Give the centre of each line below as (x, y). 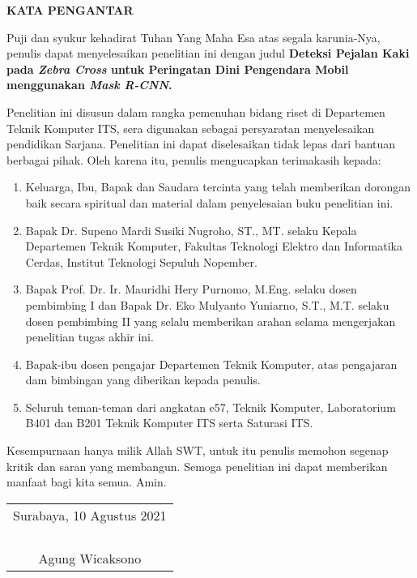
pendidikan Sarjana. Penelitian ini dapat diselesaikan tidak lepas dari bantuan (201, 144)
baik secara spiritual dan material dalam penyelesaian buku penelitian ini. (209, 202)
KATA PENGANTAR (70, 10)
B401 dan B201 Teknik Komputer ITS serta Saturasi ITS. (169, 423)
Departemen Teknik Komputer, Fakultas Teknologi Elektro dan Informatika (214, 246)
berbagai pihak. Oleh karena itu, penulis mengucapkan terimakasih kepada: (194, 159)
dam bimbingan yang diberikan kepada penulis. (143, 380)
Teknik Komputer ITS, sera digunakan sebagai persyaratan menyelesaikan (191, 128)
